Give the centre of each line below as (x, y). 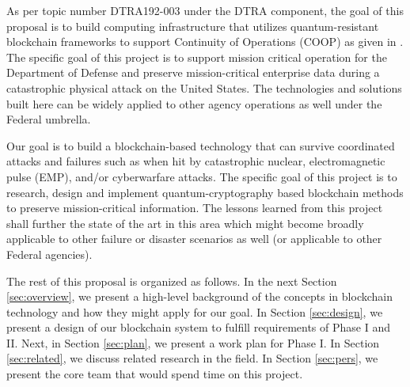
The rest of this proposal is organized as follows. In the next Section (172, 281)
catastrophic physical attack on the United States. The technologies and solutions (204, 87)
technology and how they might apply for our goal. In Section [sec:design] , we (195, 311)
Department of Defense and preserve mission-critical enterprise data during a (193, 72)
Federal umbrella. (49, 119)
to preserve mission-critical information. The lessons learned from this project (195, 208)
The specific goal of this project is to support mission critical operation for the (197, 57)
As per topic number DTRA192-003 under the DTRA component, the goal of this (205, 10)
